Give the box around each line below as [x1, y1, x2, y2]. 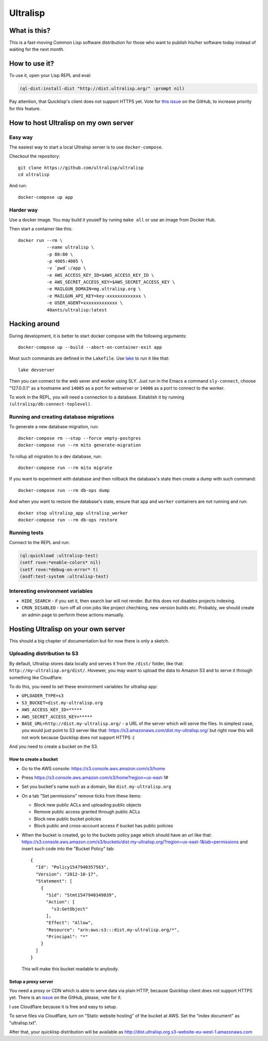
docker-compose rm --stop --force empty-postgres [18, 435, 141, 441]
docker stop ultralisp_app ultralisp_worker [18, 510, 129, 516]
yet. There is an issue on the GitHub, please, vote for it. [9, 994, 122, 1001]
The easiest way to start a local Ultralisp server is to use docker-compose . [9, 144, 163, 150]
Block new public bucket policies [34, 815, 101, 822]
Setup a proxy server [9, 978, 54, 984]
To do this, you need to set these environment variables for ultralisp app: [9, 683, 158, 689]
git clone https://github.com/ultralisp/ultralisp [18, 164, 144, 170]
